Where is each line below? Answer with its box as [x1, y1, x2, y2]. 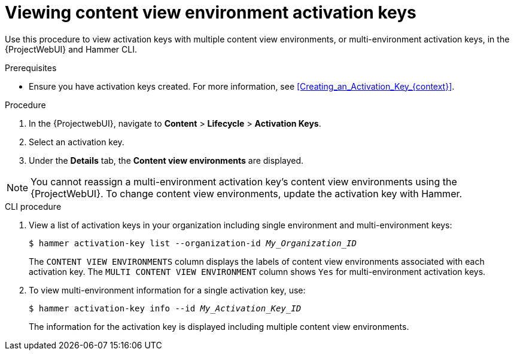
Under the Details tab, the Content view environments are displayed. [29, 155, 304, 166]
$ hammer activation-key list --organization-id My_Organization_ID [29, 238, 357, 248]
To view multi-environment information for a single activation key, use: [29, 284, 306, 295]
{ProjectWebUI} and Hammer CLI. [5, 44, 137, 54]
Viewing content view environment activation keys [5, 2, 416, 23]
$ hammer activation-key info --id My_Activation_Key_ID [29, 303, 302, 313]
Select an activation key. [29, 136, 124, 147]
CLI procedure [5, 201, 62, 212]
